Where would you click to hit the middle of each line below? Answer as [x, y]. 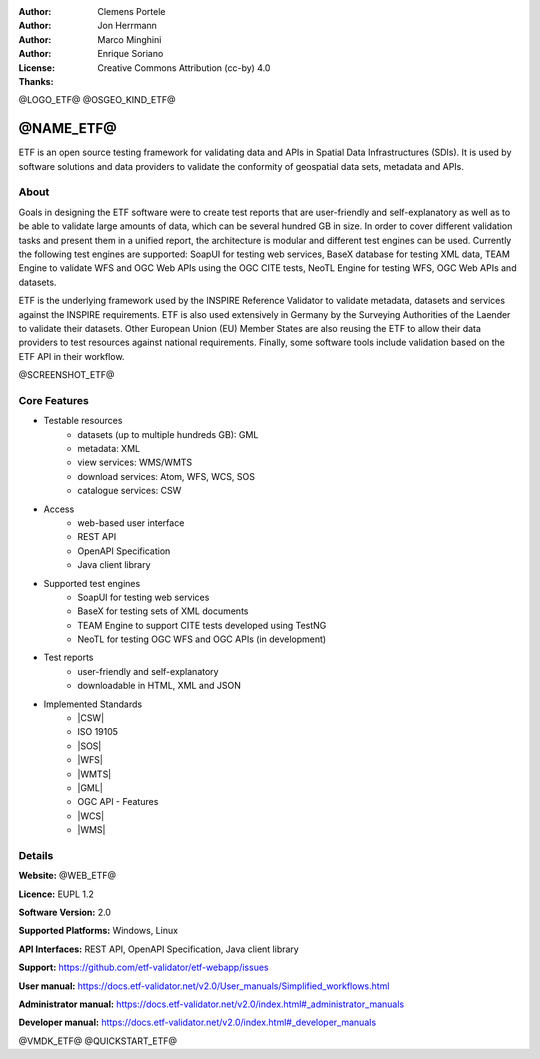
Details [36, 855]
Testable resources [83, 421]
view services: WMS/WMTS [135, 462]
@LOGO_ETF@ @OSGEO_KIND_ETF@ [97, 100]
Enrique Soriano [130, 54]
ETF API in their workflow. [71, 356]
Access [59, 509]
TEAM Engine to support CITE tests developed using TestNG [202, 625]
